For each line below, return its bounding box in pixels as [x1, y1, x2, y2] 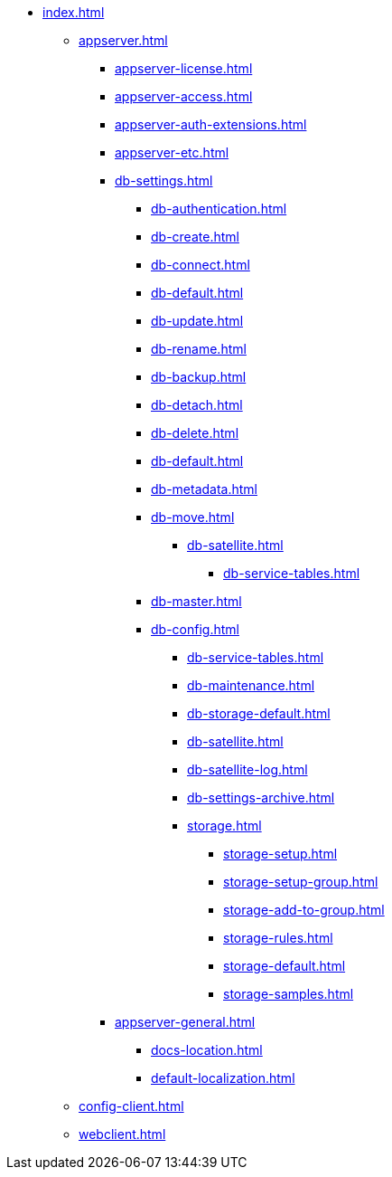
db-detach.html [151, 397, 243, 413]
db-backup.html [151, 369, 247, 384]
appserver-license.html [115, 61, 253, 76]
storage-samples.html [223, 986, 354, 1001]
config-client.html [79, 1098, 184, 1114]
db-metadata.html [151, 481, 258, 497]
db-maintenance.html [187, 678, 315, 693]
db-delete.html [151, 425, 239, 441]
